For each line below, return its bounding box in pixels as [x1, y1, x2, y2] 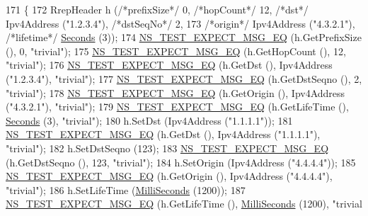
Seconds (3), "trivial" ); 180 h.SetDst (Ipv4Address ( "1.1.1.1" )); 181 [6, 113, 293, 127]
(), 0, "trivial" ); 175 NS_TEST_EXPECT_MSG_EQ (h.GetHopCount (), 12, [6, 43, 346, 58]
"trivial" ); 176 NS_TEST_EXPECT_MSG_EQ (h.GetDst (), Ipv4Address [6, 57, 333, 72]
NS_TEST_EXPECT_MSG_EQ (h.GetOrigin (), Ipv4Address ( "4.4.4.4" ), [6, 169, 333, 183]
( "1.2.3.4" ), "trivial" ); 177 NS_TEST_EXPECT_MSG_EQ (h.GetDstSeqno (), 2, [6, 71, 362, 86]
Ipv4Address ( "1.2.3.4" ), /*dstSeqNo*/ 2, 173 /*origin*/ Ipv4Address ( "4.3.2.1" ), [6, 16, 355, 30]
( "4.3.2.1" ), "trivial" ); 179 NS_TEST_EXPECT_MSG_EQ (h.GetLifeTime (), [6, 99, 349, 114]
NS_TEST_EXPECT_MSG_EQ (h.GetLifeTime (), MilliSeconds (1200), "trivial [6, 196, 362, 211]
